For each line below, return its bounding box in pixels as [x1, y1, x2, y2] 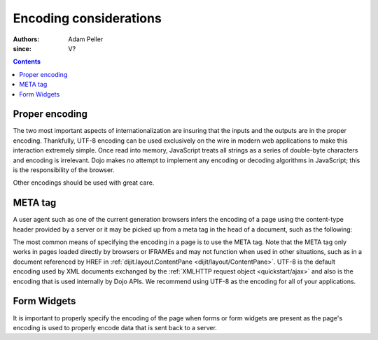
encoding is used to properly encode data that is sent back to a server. [13, 323, 217, 332]
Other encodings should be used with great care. [13, 178, 155, 187]
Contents [13, 57, 41, 66]
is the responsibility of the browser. [13, 165, 115, 174]
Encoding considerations [13, 10, 162, 26]
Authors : [13, 35, 40, 43]
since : [13, 44, 31, 52]
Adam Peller [68, 35, 104, 43]
